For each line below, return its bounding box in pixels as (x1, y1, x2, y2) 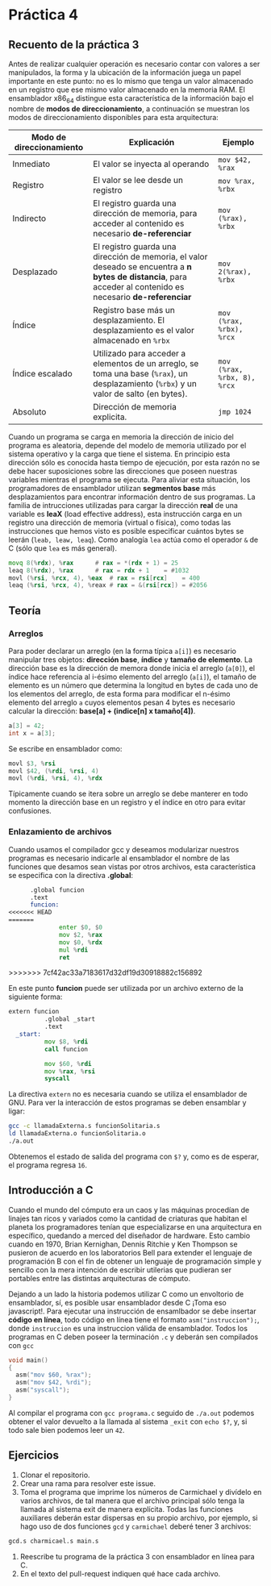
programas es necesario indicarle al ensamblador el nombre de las (8, 853, 230, 863)
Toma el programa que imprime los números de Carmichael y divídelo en (19, 1487, 262, 1497)
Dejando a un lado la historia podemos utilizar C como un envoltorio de (8, 1288, 244, 1299)
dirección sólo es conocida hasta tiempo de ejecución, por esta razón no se (8, 457, 261, 467)
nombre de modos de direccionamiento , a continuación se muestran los (8, 103, 250, 114)
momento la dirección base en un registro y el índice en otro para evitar (8, 797, 246, 807)
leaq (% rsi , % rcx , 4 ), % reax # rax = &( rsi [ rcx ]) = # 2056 (8, 581, 208, 589)
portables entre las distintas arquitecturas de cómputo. (8, 1273, 191, 1283)
